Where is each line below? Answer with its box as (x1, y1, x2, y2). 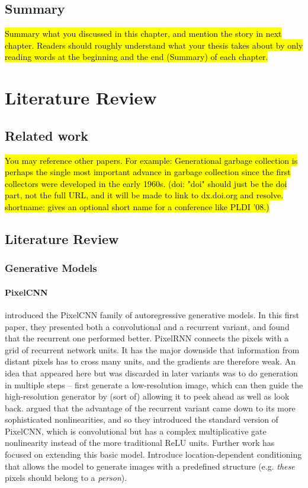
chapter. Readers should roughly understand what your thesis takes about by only (5, 39, 303, 51)
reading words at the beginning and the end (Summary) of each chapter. (5, 50, 268, 63)
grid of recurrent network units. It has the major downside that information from (5, 343, 300, 356)
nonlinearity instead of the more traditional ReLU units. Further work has (5, 436, 275, 449)
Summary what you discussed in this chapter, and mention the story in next (5, 27, 282, 40)
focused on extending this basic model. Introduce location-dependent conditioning (5, 448, 302, 461)
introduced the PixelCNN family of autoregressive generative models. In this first (5, 308, 299, 321)
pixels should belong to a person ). (5, 471, 127, 484)
